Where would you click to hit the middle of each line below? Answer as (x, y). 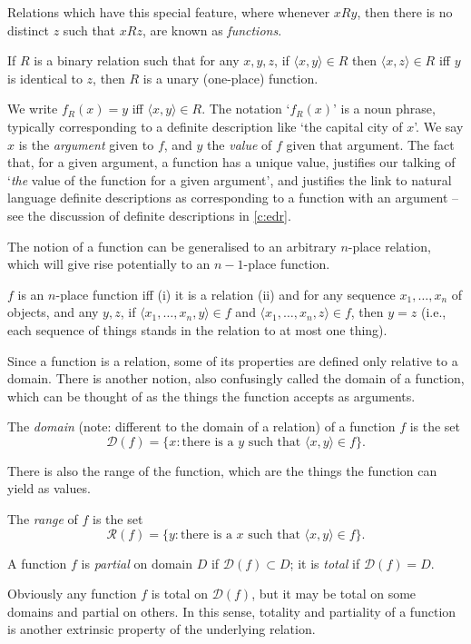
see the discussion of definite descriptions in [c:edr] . (149, 215)
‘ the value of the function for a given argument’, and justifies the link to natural (230, 179)
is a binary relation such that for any (137, 60)
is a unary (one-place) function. (231, 78)
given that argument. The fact (370, 144)
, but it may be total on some (334, 594)
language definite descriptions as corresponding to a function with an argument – (233, 198)
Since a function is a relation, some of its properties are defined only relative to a (233, 360)
